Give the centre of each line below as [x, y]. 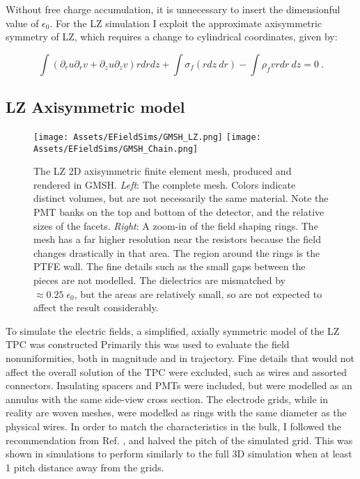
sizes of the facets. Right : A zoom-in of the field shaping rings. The [176, 225]
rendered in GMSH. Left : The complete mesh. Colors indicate [165, 184]
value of [22, 23]
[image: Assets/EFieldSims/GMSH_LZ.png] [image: [147, 137]
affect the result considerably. [96, 307]
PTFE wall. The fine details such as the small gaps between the [170, 266]
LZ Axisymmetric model [95, 107]
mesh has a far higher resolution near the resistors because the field [177, 239]
